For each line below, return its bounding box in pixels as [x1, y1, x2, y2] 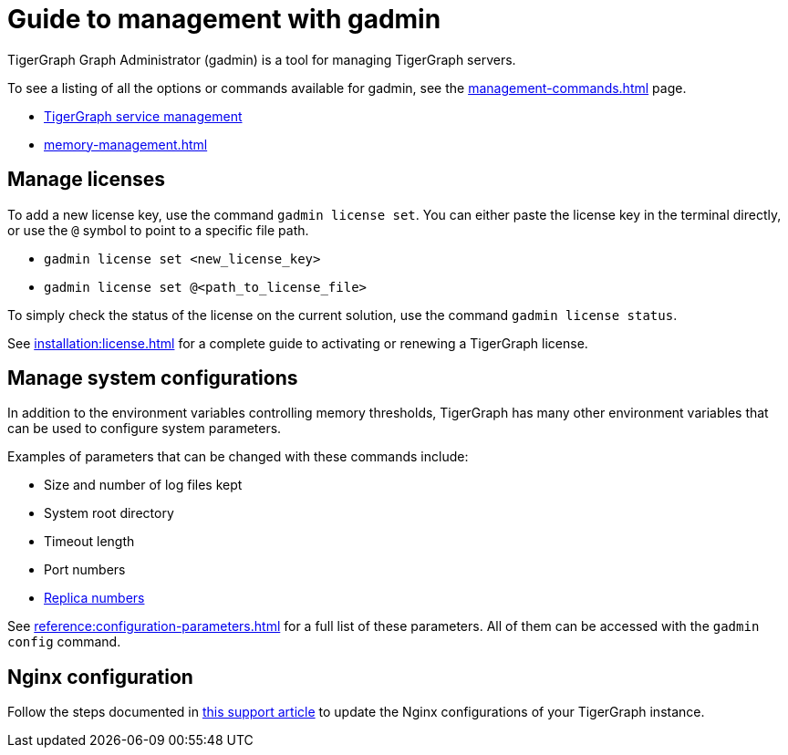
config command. [7, 634, 121, 650]
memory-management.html [44, 136, 208, 152]
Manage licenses [7, 168, 166, 191]
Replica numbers [44, 590, 145, 606]
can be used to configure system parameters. [7, 420, 282, 437]
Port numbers [44, 562, 126, 578]
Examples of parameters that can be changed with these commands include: [7, 449, 469, 465]
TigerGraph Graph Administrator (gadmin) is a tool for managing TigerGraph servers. [7, 51, 516, 67]
